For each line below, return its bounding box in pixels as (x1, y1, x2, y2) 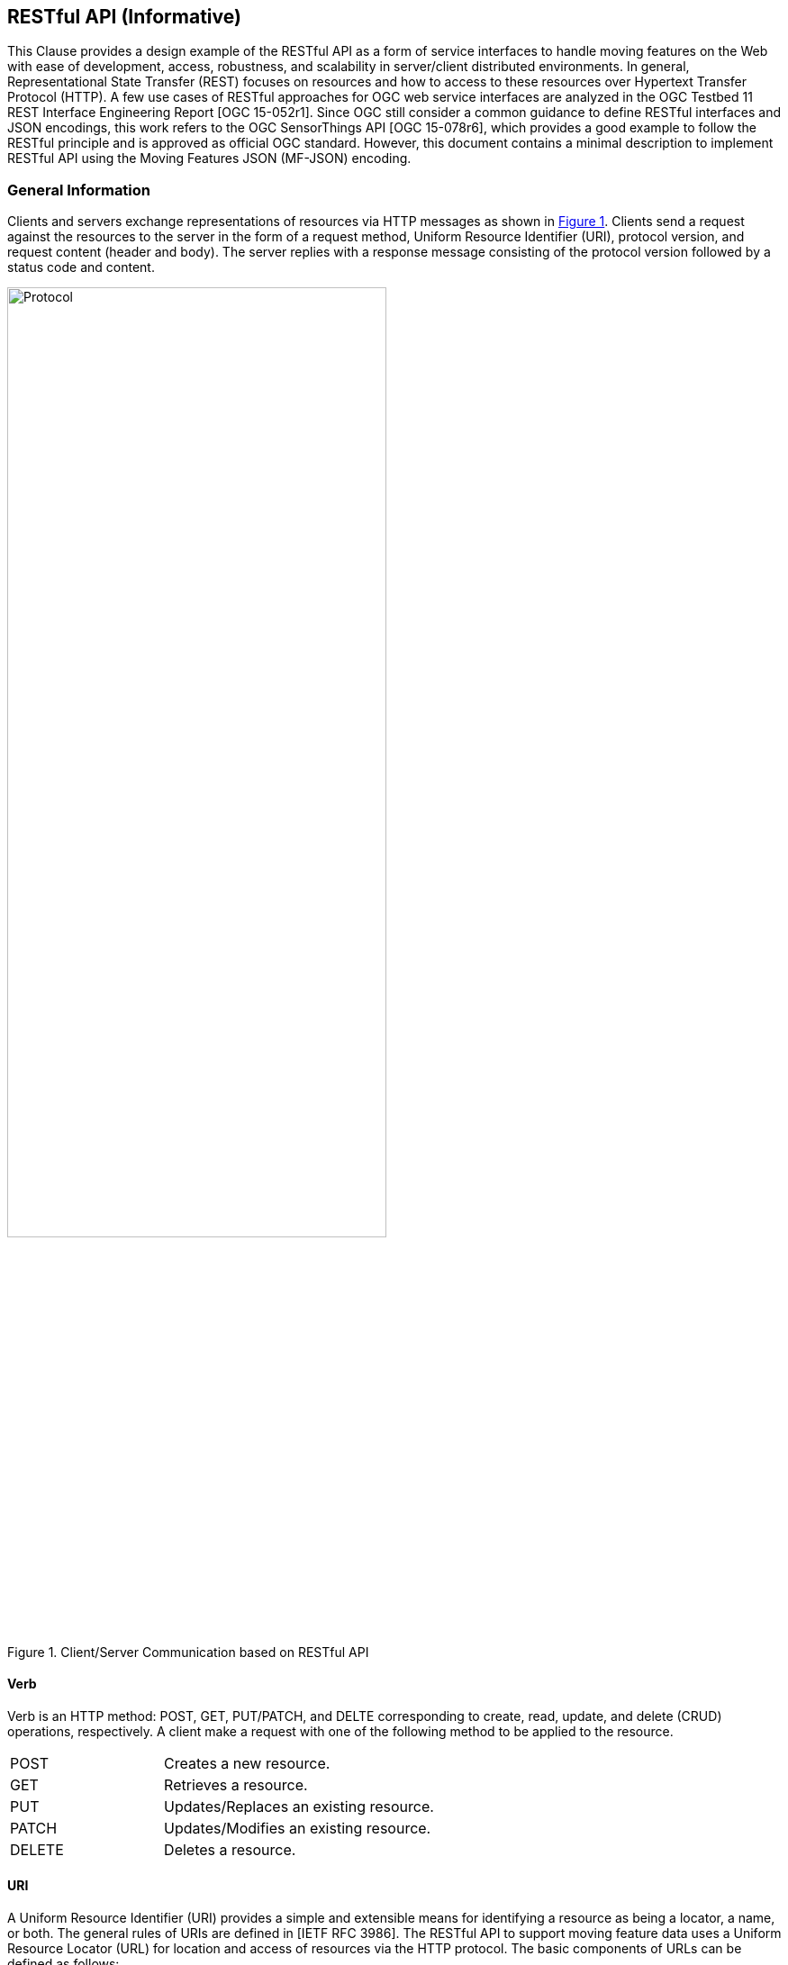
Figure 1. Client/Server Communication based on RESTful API (7, 1644, 369, 1660)
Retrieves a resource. (164, 1775, 308, 1794)
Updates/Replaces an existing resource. (164, 1797, 434, 1816)
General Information (7, 180, 151, 199)
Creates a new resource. (164, 1753, 331, 1772)
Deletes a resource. (164, 1840, 296, 1859)
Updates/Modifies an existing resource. (164, 1818, 431, 1837)
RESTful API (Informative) (7, 5, 241, 28)
